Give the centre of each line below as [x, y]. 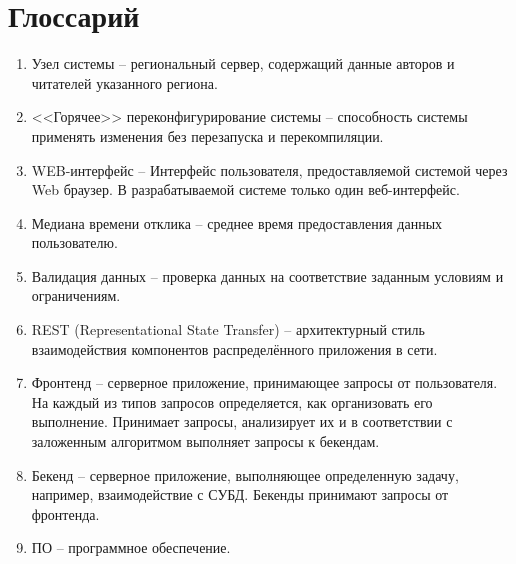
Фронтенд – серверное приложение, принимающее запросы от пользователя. [264, 382]
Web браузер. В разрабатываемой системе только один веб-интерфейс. [245, 189]
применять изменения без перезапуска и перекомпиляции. [207, 135]
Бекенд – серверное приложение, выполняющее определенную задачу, [245, 474]
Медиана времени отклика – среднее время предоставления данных [237, 222]
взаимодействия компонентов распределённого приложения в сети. [234, 348]
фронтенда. [65, 513]
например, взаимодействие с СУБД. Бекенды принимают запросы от [240, 494]
